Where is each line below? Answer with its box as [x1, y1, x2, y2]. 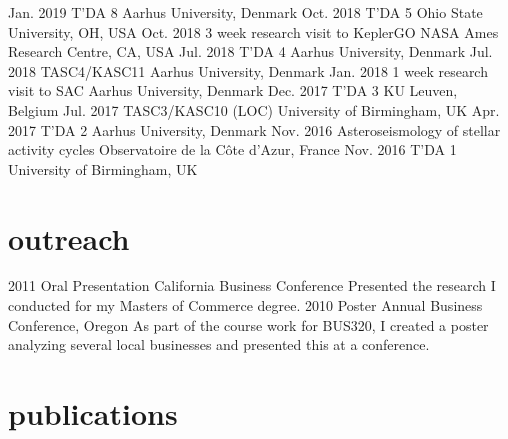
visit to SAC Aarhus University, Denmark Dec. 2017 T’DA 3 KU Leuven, [8, 80, 458, 101]
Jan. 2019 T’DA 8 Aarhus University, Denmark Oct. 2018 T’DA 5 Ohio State [8, 2, 483, 22]
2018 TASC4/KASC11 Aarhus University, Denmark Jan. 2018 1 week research [8, 60, 488, 81]
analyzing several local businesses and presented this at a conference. [8, 334, 430, 355]
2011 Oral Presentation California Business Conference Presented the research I [8, 275, 496, 296]
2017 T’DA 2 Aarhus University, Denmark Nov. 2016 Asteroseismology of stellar [8, 119, 501, 140]
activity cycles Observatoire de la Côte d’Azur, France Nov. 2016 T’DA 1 [8, 139, 457, 160]
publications [8, 393, 178, 434]
